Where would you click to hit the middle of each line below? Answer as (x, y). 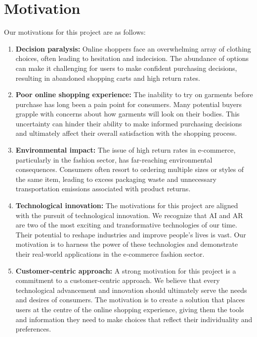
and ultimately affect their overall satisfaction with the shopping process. (126, 133)
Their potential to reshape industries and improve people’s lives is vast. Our (131, 234)
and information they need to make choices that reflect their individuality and (134, 319)
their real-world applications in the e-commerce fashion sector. (110, 254)
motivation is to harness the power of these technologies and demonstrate (127, 244)
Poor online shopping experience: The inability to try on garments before (134, 94)
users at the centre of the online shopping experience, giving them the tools (130, 309)
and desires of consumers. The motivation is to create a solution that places (130, 300)
